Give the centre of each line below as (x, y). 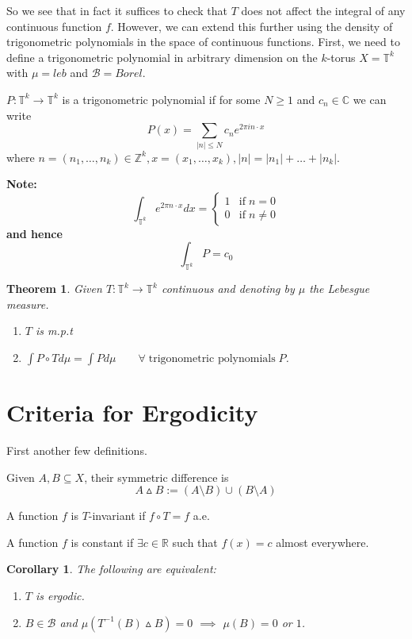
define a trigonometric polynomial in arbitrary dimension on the (162, 57)
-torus (341, 57)
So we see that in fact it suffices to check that (117, 10)
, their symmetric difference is (156, 477)
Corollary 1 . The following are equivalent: (111, 569)
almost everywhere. (322, 542)
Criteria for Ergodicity (132, 412)
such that (195, 542)
